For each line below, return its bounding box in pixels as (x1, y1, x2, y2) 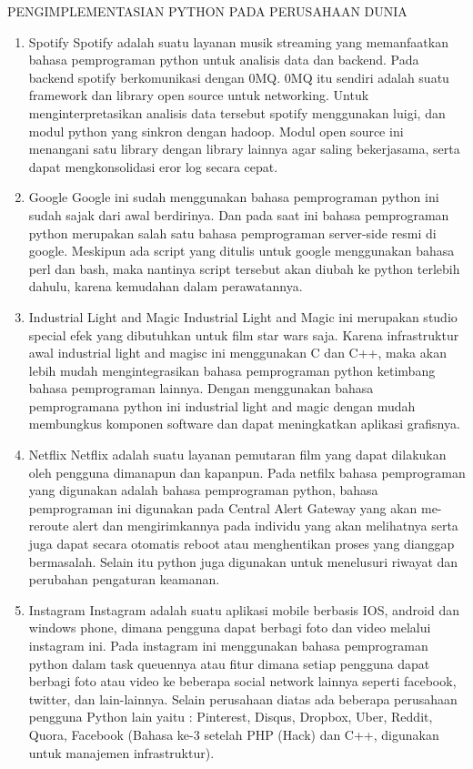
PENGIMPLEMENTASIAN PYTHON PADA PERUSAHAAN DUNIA (7, 2, 408, 20)
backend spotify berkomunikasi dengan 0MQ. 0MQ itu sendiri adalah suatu (28, 67, 449, 86)
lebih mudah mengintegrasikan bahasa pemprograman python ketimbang (28, 360, 436, 379)
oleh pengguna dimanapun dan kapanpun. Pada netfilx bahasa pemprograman (28, 462, 466, 481)
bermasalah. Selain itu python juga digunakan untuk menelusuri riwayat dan (28, 551, 458, 571)
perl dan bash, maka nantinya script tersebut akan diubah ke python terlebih (28, 258, 460, 278)
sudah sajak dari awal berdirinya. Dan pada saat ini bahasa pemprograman (28, 205, 449, 224)
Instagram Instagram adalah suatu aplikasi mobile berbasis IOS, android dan (28, 600, 459, 619)
